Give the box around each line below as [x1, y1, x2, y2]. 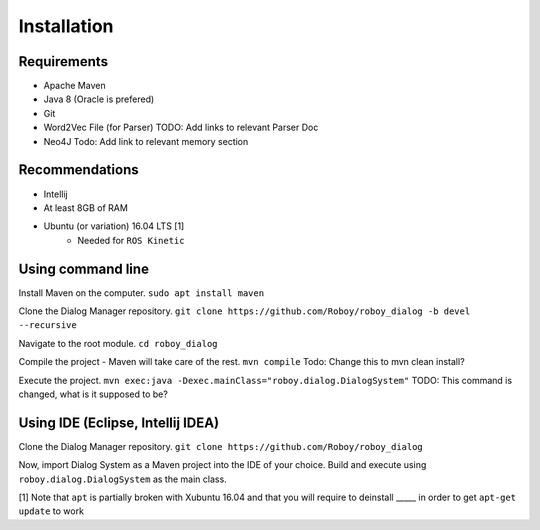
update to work [18, 505, 85, 517]
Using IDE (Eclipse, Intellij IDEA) [18, 414, 220, 431]
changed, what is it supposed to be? [18, 388, 169, 400]
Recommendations [18, 161, 139, 179]
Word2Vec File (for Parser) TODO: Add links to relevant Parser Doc [43, 121, 319, 134]
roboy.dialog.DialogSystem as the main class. [18, 473, 227, 485]
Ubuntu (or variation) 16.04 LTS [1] [43, 220, 185, 232]
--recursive [18, 320, 77, 331]
